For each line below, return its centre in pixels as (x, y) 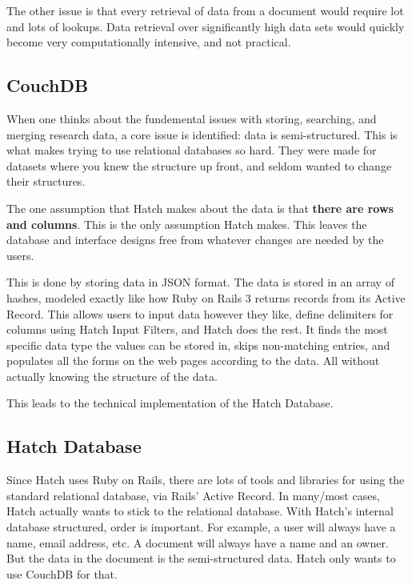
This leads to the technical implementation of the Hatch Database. (170, 403)
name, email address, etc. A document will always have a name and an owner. (198, 542)
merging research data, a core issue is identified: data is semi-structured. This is (202, 134)
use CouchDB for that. (62, 573)
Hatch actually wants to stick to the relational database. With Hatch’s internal (200, 511)
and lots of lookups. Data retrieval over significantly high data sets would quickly (206, 26)
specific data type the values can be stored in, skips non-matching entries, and (198, 345)
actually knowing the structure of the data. (112, 376)
